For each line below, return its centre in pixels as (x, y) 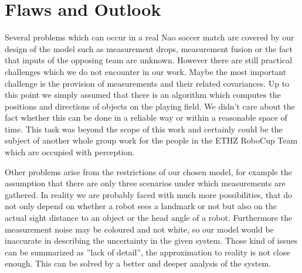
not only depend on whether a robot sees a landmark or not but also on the (141, 206)
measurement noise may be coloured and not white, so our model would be (139, 229)
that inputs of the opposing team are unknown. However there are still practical (149, 60)
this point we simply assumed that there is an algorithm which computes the (143, 95)
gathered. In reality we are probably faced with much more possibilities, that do (149, 194)
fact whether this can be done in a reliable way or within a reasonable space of (146, 117)
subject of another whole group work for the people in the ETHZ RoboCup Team (151, 140)
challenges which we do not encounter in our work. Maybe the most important (146, 71)
